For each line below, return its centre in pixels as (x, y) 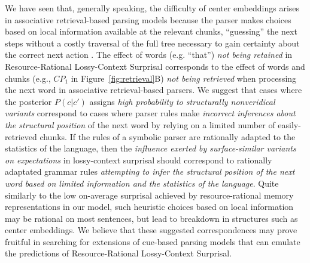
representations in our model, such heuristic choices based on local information (149, 207)
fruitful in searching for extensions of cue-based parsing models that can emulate (153, 241)
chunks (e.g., (28, 78)
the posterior (28, 101)
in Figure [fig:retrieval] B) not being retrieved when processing (184, 78)
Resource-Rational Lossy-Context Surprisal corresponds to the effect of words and (155, 66)
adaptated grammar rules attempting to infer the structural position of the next (150, 171)
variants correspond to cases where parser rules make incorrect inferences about (150, 113)
